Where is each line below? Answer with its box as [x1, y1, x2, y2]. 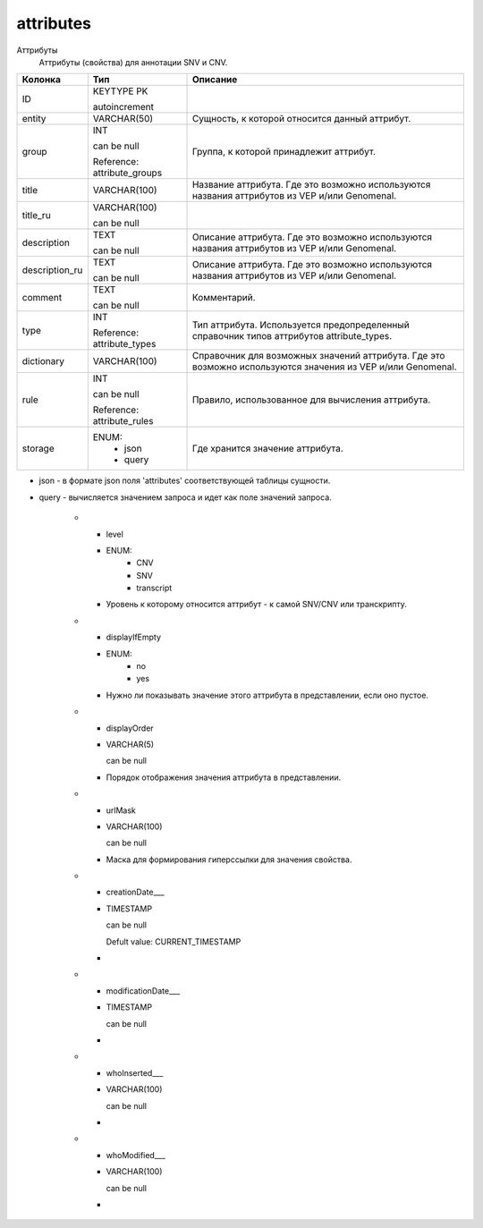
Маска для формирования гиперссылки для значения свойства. [106, 854, 352, 865]
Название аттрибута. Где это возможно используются [191, 179, 431, 191]
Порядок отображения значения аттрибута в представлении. [106, 772, 342, 783]
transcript [136, 582, 173, 594]
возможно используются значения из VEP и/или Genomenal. [191, 360, 457, 373]
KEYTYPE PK [92, 85, 148, 97]
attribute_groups [92, 166, 163, 179]
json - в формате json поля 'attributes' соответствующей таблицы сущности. [38, 475, 331, 487]
